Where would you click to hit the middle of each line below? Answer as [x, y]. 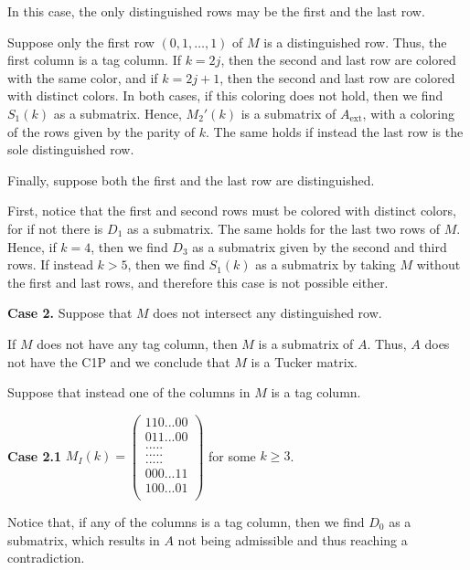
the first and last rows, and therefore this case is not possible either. [198, 282]
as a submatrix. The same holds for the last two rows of [283, 228]
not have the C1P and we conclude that [119, 361]
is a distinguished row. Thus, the [355, 42]
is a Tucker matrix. [304, 361]
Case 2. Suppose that [70, 313]
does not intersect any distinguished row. [267, 313]
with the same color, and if [83, 77]
